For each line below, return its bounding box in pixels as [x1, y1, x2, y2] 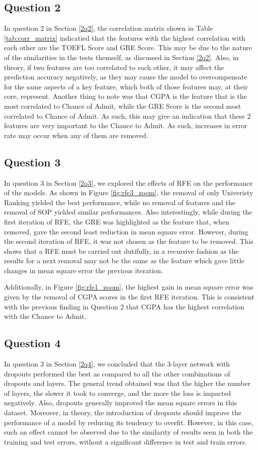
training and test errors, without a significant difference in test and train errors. [4, 436, 247, 447]
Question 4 [4, 335, 61, 351]
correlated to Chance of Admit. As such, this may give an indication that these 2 [4, 110, 251, 121]
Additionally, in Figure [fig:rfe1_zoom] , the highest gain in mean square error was [4, 282, 254, 292]
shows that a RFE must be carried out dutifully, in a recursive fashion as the [4, 245, 239, 256]
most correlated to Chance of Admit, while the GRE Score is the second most [4, 100, 241, 111]
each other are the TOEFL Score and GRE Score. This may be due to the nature [4, 42, 252, 53]
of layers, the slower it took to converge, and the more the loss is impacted [4, 387, 231, 398]
